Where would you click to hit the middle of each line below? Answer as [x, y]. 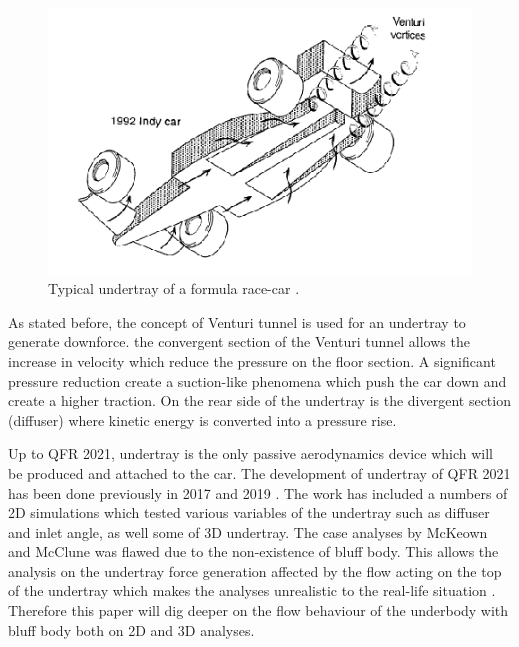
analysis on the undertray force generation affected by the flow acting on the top [255, 570]
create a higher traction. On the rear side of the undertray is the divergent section [259, 400]
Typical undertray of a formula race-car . [174, 288]
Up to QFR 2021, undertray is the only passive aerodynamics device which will [250, 453]
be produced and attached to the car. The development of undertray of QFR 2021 [259, 472]
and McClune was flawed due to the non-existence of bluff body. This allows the [253, 551]
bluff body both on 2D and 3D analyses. [131, 629]
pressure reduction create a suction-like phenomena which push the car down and [257, 380]
